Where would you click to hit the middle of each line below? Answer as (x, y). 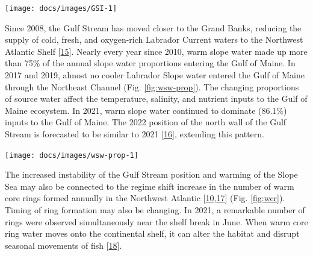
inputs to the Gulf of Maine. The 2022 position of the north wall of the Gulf (146, 122)
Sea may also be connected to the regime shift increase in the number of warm (150, 186)
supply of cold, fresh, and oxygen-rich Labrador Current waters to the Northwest (154, 39)
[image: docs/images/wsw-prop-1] (72, 155)
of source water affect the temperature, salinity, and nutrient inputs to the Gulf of (156, 98)
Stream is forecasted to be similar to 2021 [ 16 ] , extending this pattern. (135, 134)
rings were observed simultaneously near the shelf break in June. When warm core (156, 221)
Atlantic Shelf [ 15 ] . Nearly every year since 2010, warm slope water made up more (156, 51)
